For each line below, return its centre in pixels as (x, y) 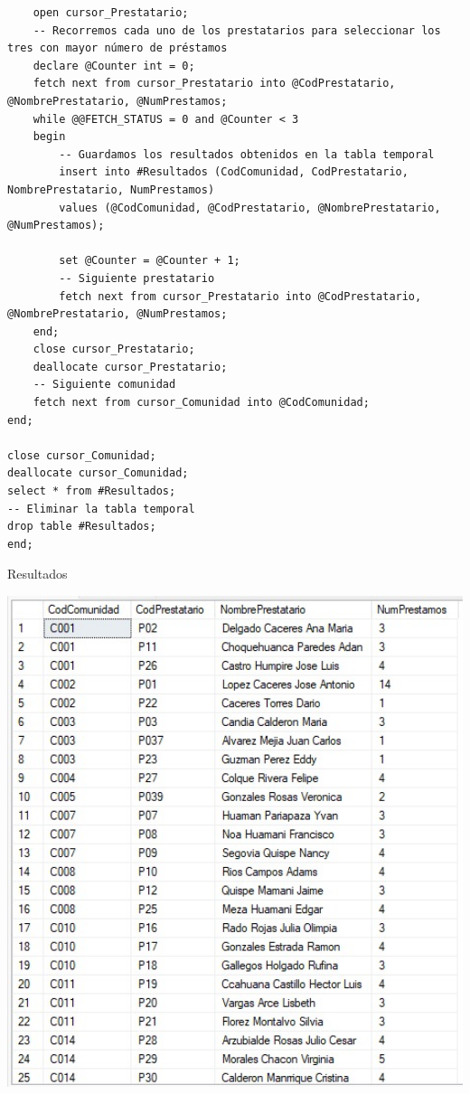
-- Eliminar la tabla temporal (101, 509)
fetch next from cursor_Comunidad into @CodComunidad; (201, 403)
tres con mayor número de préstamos (117, 48)
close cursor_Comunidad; (82, 455)
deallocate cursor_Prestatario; (130, 367)
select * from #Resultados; (92, 491)
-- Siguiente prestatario (137, 278)
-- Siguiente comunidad (104, 385)
